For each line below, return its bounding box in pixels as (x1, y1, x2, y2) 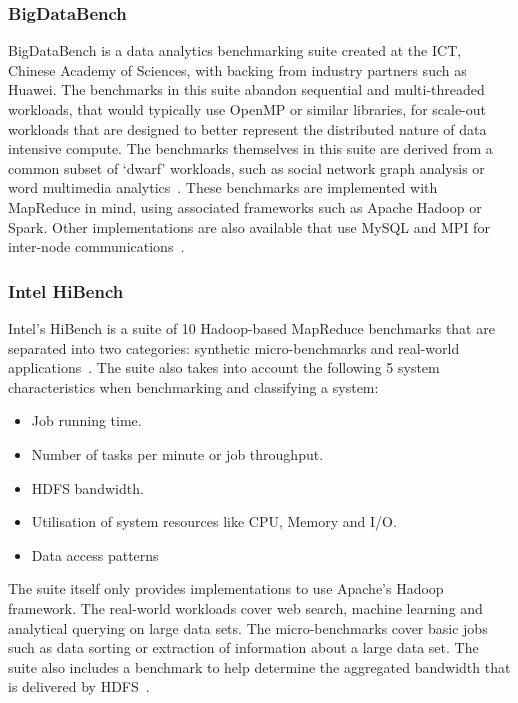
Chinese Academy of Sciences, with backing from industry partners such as (8, 59, 467, 80)
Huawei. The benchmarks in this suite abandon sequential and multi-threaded (8, 79, 485, 100)
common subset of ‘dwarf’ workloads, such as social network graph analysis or (8, 157, 485, 178)
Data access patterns (31, 544, 159, 565)
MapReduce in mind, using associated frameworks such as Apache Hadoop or (8, 196, 482, 217)
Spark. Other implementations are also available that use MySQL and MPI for (8, 216, 490, 237)
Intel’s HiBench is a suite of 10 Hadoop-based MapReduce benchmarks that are (8, 317, 495, 338)
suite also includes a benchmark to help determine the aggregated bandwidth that (8, 656, 511, 677)
